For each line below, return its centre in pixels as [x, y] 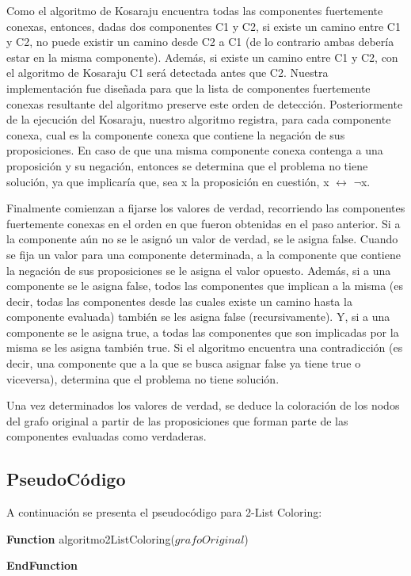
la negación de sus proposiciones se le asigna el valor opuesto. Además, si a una [199, 270]
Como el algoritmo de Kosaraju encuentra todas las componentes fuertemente [195, 10]
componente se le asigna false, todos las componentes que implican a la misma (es [205, 286]
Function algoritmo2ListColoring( [91, 538]
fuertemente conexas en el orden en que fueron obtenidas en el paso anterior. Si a [204, 223]
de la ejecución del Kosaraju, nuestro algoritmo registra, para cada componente [199, 119]
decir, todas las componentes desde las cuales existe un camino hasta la [179, 301]
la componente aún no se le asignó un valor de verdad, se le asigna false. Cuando [202, 239]
